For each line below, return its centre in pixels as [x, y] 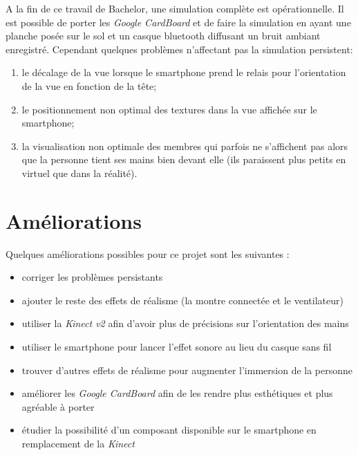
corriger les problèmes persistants [92, 277]
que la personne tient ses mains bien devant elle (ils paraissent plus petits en [184, 159]
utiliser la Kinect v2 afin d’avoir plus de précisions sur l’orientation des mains [185, 323]
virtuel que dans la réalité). [79, 173]
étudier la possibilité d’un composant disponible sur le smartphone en [169, 430]
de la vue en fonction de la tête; [89, 85]
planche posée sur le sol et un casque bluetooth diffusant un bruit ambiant [163, 36]
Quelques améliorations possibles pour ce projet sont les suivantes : [148, 253]
